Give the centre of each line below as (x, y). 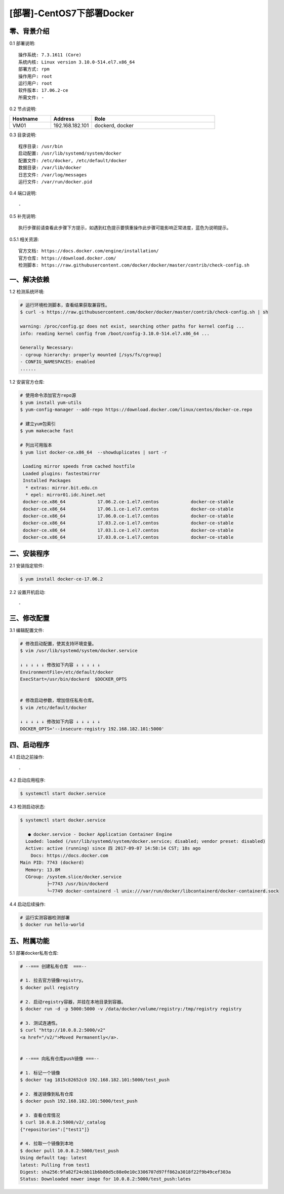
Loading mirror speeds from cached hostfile (79, 467)
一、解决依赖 (29, 279)
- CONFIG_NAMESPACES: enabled (57, 362)
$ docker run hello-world (52, 925)
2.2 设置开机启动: (27, 592)
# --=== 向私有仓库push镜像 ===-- (60, 1058)
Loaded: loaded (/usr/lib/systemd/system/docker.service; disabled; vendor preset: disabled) (146, 842)
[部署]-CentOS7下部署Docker (72, 13)
